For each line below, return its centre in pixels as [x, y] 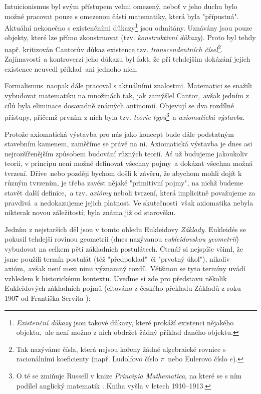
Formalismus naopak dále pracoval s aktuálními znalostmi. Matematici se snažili [128, 85]
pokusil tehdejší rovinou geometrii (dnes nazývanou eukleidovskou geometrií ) [122, 239]
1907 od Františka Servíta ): [48, 298]
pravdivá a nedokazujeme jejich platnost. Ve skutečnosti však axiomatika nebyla [129, 202]
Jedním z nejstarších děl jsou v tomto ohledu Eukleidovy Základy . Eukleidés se [125, 229]
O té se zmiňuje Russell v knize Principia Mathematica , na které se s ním [129, 375]
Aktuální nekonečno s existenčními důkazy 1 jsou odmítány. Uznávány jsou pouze [128, 27]
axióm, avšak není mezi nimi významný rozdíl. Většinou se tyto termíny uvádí [125, 268]
